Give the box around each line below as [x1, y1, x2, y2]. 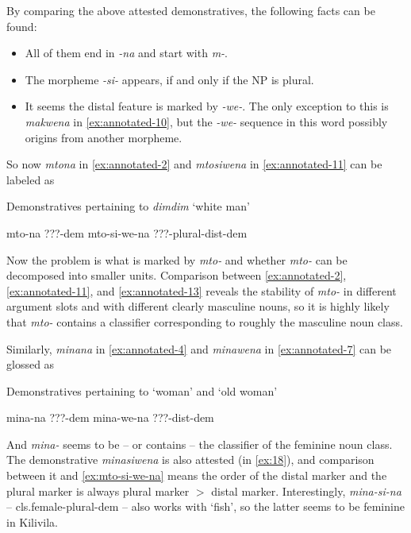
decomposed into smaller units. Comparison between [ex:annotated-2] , [6, 267, 347, 284]
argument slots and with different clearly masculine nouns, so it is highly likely [6, 298, 390, 315]
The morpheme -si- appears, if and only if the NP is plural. [25, 71, 314, 87]
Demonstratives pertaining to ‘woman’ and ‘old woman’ [6, 382, 278, 399]
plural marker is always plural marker [6, 482, 190, 499]
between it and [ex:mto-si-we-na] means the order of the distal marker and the [6, 467, 387, 484]
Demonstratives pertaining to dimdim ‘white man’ [6, 198, 250, 214]
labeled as [6, 171, 55, 187]
